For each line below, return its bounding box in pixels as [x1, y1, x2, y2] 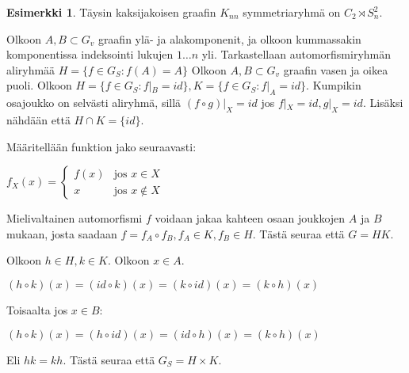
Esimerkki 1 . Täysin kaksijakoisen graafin [6, 4, 216, 20]
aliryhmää [6, 61, 55, 78]
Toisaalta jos [6, 301, 68, 318]
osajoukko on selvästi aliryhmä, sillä [6, 94, 182, 111]
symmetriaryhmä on [243, 4, 341, 20]
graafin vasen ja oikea [283, 61, 388, 78]
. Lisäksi [362, 94, 403, 111]
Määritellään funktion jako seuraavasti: [6, 138, 197, 154]
